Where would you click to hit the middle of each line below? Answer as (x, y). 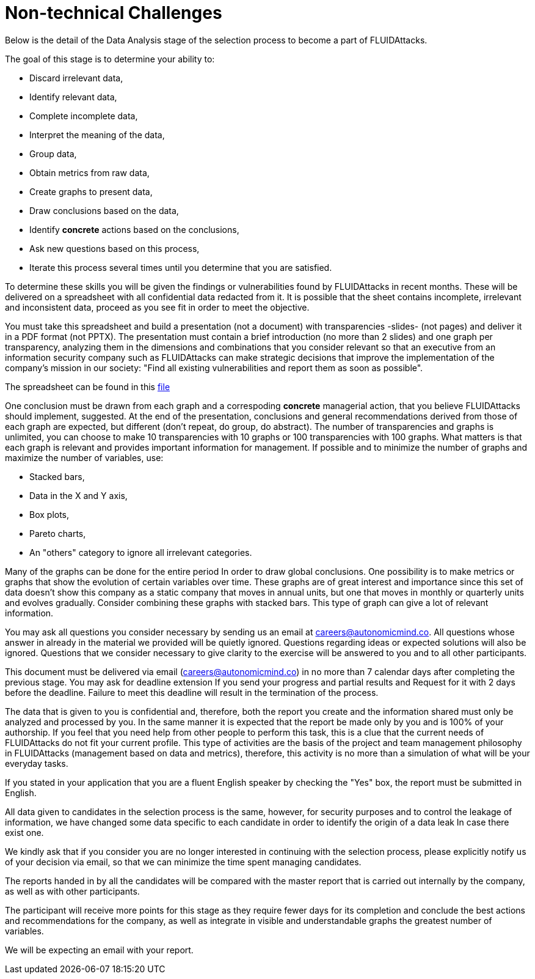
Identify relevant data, (73, 97)
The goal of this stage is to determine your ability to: (110, 59)
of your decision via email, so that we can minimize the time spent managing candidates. (183, 862)
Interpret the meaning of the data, (97, 135)
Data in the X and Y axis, (78, 495)
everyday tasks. (37, 763)
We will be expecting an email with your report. (99, 950)
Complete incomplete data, (84, 116)
